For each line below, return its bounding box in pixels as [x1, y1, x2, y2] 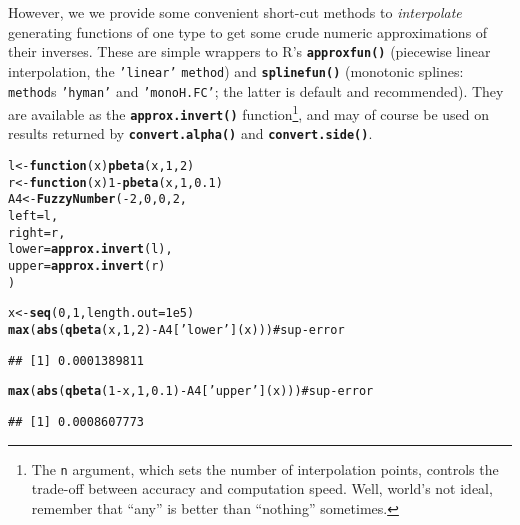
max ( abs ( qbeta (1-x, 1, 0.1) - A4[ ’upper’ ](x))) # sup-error [8, 384, 374, 399]
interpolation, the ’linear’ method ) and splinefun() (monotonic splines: [8, 60, 464, 81]
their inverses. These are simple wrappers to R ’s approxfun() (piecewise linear [8, 41, 491, 62]
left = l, [8, 209, 59, 224]
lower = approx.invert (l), [8, 242, 173, 257]
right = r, [8, 225, 66, 240]
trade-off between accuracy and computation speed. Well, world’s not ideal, [31, 478, 493, 499]
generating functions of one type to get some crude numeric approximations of [8, 21, 488, 42]
